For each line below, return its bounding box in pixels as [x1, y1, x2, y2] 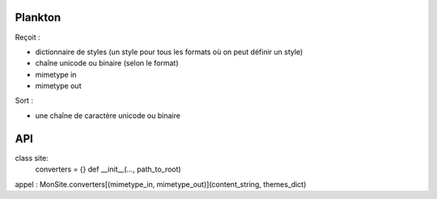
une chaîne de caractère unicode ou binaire [35, 110, 181, 121]
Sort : [15, 95, 34, 105]
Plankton [15, 11, 62, 24]
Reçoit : [15, 32, 40, 42]
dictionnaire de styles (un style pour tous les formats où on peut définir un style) [35, 47, 303, 57]
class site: [15, 153, 49, 163]
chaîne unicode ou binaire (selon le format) [35, 58, 179, 68]
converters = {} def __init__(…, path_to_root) [35, 164, 181, 174]
